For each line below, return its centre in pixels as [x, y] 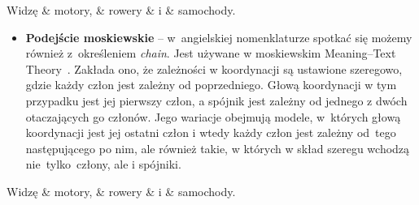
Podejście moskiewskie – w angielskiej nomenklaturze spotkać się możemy [219, 37]
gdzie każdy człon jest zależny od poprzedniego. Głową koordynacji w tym [211, 85]
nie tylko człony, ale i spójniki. [103, 164]
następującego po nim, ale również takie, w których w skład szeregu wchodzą [218, 148]
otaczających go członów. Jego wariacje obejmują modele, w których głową [213, 116]
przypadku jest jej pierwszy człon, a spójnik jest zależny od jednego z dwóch [216, 100]
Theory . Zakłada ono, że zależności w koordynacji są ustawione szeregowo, [214, 68]
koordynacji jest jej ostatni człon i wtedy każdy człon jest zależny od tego [211, 132]
